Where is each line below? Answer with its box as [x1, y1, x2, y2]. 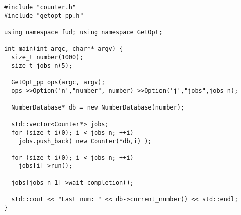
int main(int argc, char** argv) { [4, 45, 123, 53]
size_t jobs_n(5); [11, 62, 73, 69]
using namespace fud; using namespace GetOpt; [4, 28, 163, 36]
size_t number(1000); [11, 53, 84, 61]
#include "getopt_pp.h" [4, 12, 84, 19]
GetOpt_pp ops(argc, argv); [11, 78, 105, 86]
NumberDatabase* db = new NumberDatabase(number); [11, 103, 184, 111]
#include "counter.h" [4, 4, 76, 11]
